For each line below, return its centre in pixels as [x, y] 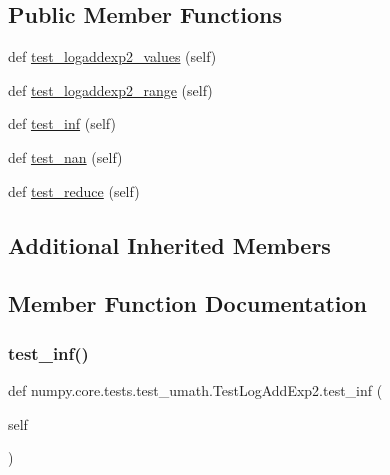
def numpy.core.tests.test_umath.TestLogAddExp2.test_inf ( [195, 389]
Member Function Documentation [188, 303]
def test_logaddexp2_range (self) [110, 89]
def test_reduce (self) [74, 190]
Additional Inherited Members [169, 244]
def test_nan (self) [65, 156]
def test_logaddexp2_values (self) [112, 56]
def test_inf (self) [62, 123]
